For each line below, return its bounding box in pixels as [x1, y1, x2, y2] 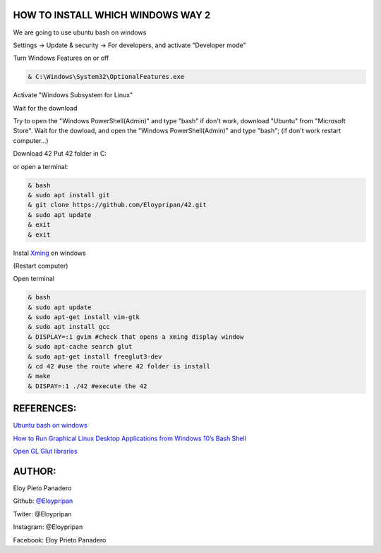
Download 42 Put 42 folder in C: [13, 149, 107, 158]
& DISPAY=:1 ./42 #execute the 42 [28, 382, 147, 390]
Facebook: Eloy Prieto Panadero [13, 535, 107, 544]
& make [28, 372, 51, 380]
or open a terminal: [13, 162, 68, 170]
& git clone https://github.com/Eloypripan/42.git [28, 201, 207, 209]
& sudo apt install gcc [28, 323, 111, 331]
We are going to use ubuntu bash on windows [13, 28, 147, 37]
